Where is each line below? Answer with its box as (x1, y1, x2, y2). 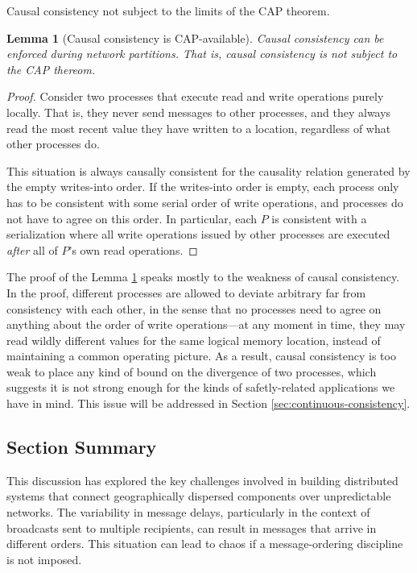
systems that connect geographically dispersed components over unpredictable (6, 488, 391, 504)
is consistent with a (271, 210, 367, 226)
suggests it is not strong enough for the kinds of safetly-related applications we (6, 379, 395, 396)
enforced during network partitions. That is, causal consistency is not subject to (6, 45, 398, 62)
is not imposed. (6, 550, 82, 567)
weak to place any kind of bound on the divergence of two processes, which (6, 363, 377, 380)
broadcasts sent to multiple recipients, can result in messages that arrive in (6, 519, 377, 536)
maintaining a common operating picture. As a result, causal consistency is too (6, 347, 396, 364)
